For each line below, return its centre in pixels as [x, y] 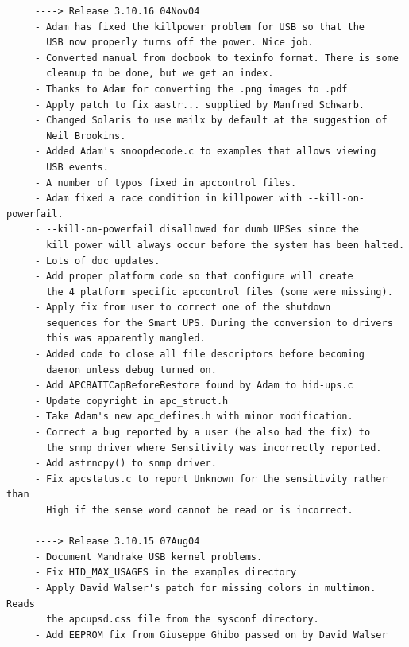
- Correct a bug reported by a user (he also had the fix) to [203, 433]
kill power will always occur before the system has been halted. [226, 245]
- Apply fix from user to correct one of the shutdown [183, 308]
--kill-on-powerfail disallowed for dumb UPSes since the [203, 230]
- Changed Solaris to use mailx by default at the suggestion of [211, 121]
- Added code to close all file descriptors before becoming [200, 355]
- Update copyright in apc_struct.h [131, 401]
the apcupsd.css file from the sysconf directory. [183, 620]
